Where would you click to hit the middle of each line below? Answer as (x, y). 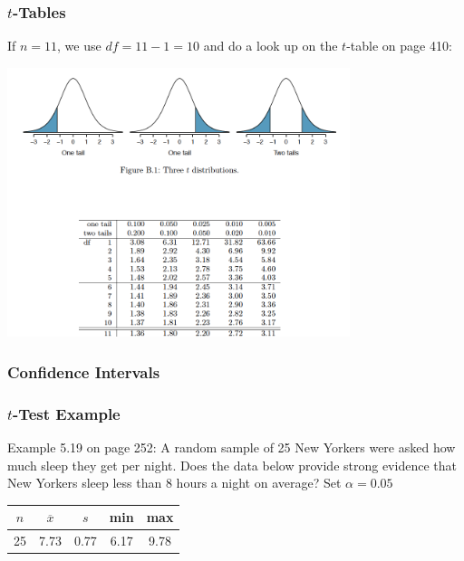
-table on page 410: (399, 46)
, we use (79, 46)
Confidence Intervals (84, 371)
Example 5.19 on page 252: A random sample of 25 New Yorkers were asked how (232, 447)
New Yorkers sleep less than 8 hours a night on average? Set (174, 483)
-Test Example (66, 413)
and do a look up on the (271, 46)
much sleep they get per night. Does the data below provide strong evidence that (232, 465)
